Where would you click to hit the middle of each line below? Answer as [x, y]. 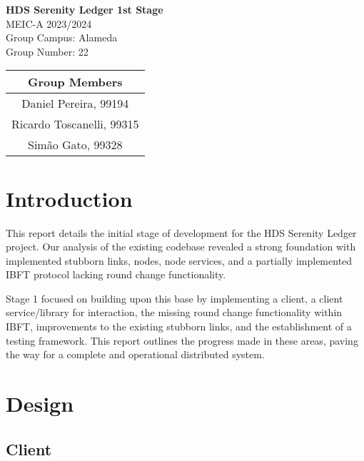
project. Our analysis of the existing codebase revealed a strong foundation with [181, 247]
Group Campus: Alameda [62, 37]
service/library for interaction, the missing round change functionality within [174, 312]
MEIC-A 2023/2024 [49, 23]
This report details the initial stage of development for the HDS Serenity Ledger [181, 232]
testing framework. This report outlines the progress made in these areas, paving [182, 340]
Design [40, 404]
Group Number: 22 [47, 51]
